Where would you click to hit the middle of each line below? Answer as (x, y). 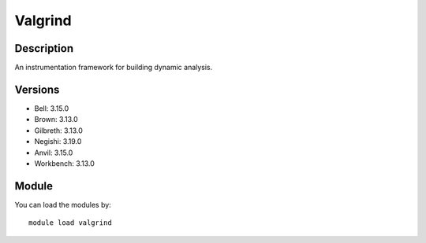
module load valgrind (70, 223)
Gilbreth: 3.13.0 (58, 131)
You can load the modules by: (63, 204)
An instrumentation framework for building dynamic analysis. (114, 68)
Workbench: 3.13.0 (64, 163)
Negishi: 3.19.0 (58, 142)
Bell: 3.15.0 (52, 108)
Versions (37, 89)
